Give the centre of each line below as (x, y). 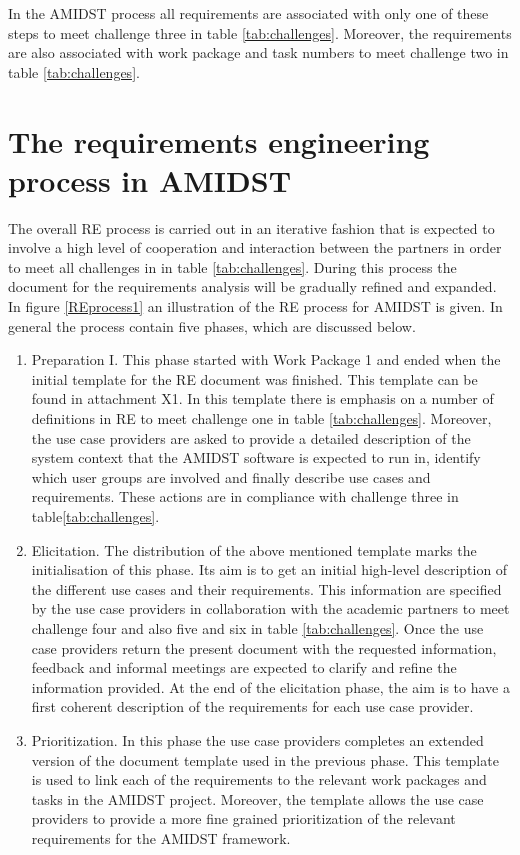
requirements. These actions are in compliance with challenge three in (245, 496)
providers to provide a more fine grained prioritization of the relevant (243, 818)
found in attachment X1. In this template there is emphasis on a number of (262, 398)
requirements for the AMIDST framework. (161, 837)
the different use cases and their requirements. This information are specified (266, 588)
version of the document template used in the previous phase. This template (265, 759)
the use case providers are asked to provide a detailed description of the (251, 437)
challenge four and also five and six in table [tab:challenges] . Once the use (257, 627)
